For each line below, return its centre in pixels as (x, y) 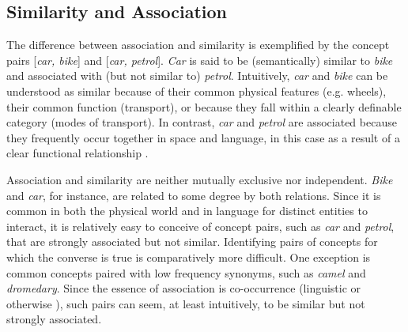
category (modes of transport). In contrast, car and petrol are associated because (202, 122)
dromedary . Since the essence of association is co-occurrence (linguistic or (184, 288)
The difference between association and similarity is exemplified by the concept (198, 45)
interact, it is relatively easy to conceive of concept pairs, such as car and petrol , (200, 226)
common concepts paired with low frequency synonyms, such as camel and (186, 272)
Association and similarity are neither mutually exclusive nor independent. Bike (200, 179)
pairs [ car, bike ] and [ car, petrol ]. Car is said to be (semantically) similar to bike (200, 60)
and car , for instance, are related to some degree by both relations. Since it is (194, 195)
